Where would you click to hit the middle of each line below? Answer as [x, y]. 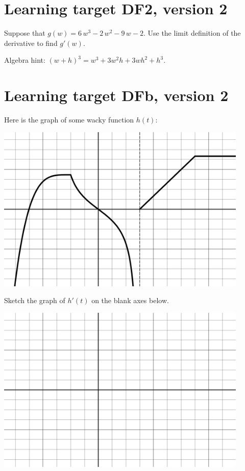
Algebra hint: [25, 60]
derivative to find [31, 43]
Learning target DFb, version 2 [116, 95]
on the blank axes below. [130, 300]
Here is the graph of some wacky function [69, 120]
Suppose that [25, 33]
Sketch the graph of [35, 300]
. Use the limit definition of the [192, 33]
